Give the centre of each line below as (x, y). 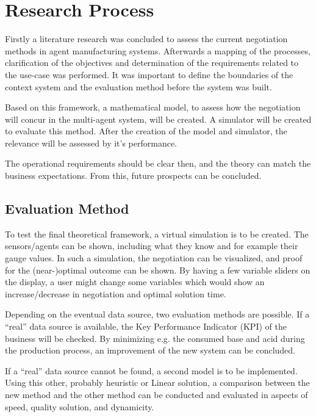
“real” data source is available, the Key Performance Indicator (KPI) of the (146, 326)
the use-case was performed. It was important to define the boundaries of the (149, 74)
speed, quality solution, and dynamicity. (80, 406)
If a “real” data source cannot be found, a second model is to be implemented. (151, 370)
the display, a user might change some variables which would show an (135, 282)
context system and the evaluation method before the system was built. (138, 86)
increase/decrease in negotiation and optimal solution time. (116, 293)
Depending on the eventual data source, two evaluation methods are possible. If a (157, 314)
